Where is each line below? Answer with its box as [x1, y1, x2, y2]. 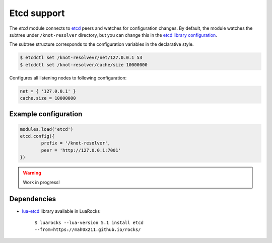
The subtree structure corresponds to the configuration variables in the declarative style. [9, 41, 194, 47]
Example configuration [9, 110, 83, 118]
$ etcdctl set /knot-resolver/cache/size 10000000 [20, 62, 148, 67]
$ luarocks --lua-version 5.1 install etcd [34, 219, 144, 225]
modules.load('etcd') [20, 126, 74, 132]
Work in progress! [23, 179, 60, 185]
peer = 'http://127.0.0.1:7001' [41, 147, 121, 153]
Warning [23, 170, 41, 176]
